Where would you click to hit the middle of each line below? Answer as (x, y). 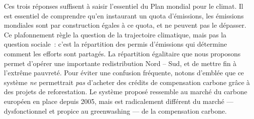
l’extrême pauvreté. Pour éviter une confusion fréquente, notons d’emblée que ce (124, 73)
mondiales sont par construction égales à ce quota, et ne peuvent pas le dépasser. (125, 25)
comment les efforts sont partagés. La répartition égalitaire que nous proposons (122, 53)
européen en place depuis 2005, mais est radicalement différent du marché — (119, 101)
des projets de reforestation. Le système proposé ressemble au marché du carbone (126, 92)
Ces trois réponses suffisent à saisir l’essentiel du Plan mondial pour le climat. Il (124, 6)
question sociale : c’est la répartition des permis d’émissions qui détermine (116, 44)
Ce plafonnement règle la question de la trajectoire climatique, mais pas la (115, 34)
